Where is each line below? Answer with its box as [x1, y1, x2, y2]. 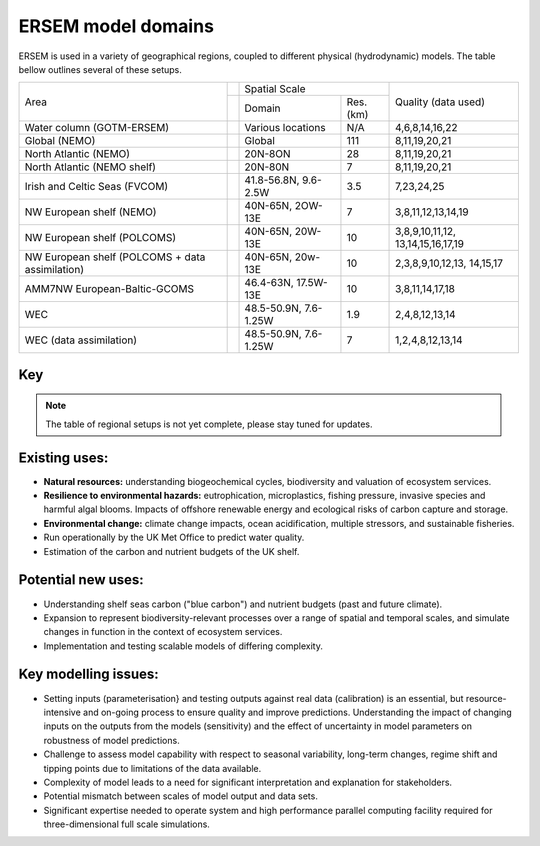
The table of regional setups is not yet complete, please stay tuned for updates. [45, 418, 373, 430]
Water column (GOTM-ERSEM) [24, 121, 170, 135]
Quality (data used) [395, 95, 485, 109]
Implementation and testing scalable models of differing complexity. [43, 640, 324, 652]
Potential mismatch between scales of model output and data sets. [43, 790, 319, 802]
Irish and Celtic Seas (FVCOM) [24, 180, 169, 194]
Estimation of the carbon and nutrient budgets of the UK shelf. [43, 545, 300, 557]
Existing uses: [18, 449, 109, 466]
